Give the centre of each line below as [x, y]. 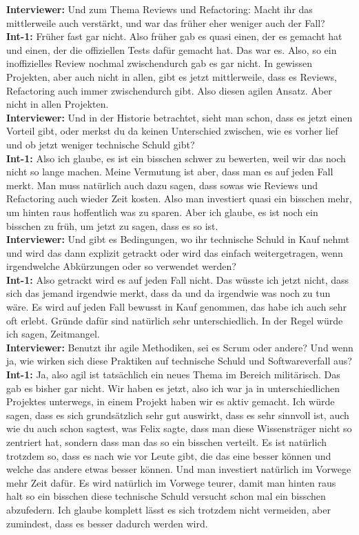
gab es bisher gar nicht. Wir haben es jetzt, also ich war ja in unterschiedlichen [173, 388]
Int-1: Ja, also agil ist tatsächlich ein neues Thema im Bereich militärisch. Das [173, 374]
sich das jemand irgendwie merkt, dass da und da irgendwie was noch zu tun [168, 293]
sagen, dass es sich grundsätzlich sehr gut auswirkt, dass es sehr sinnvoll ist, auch [178, 415]
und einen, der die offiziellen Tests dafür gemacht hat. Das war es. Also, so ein [172, 49]
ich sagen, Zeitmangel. [53, 334]
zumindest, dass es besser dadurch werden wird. [107, 523]
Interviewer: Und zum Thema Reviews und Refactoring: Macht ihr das [160, 9]
